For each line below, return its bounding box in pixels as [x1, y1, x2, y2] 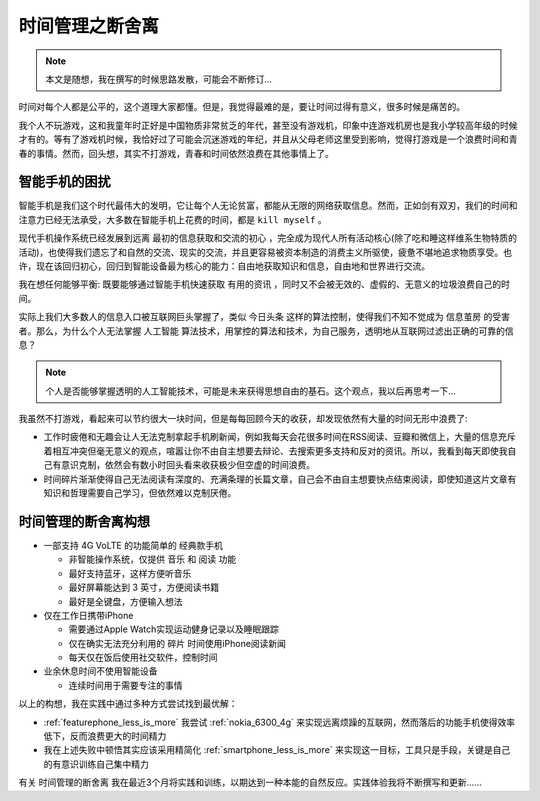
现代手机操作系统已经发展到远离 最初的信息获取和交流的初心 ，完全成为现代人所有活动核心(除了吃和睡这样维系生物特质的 [18, 232, 517, 244]
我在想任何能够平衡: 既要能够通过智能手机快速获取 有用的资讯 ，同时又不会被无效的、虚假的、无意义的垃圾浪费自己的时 [18, 278, 510, 290]
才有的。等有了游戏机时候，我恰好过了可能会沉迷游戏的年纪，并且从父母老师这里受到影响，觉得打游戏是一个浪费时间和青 [18, 133, 518, 145]
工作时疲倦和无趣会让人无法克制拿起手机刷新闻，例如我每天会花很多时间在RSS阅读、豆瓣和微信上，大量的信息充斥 [43, 431, 516, 443]
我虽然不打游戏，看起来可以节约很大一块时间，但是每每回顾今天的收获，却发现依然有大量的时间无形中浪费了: [18, 413, 469, 425]
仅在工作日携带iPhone [43, 609, 134, 621]
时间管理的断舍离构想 [18, 513, 150, 530]
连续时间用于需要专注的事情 [68, 679, 183, 691]
